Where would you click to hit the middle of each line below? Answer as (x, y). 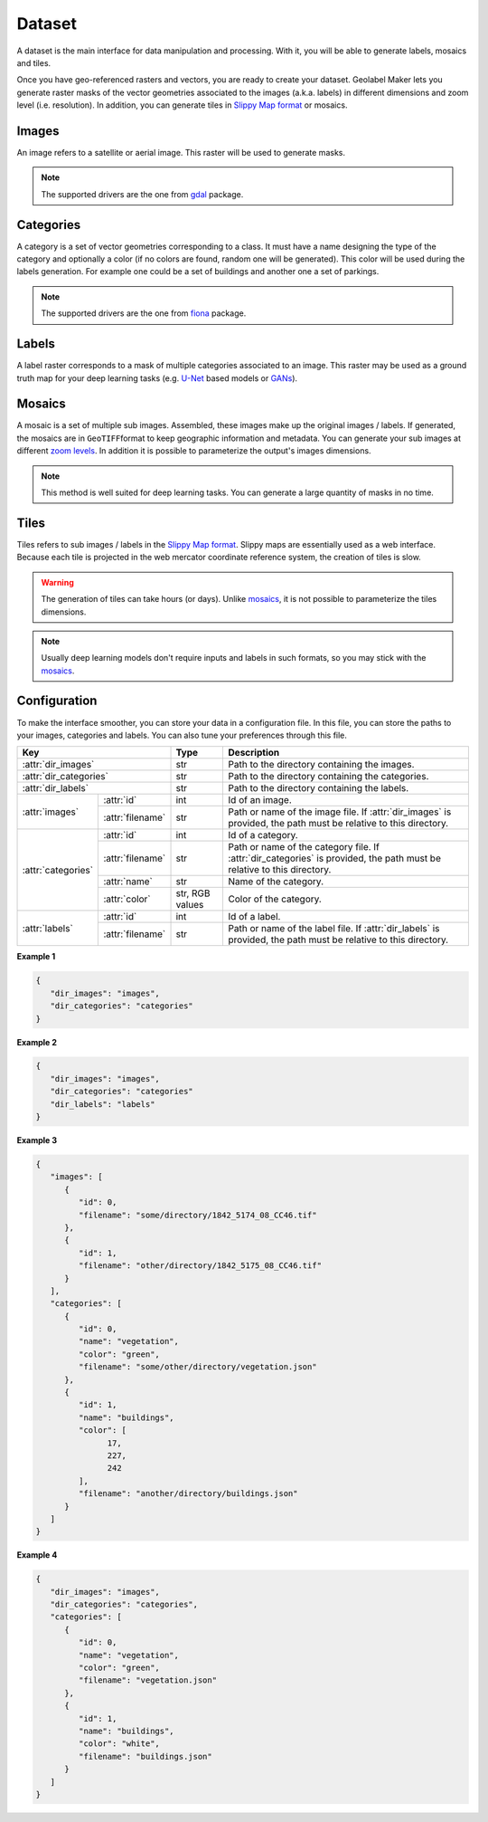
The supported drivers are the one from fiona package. (144, 313)
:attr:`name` (128, 882)
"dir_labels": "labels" (103, 1104)
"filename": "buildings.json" (145, 1756)
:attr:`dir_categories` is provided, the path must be (335, 858)
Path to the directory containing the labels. (319, 788)
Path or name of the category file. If (304, 847)
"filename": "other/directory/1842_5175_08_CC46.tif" (200, 1266)
